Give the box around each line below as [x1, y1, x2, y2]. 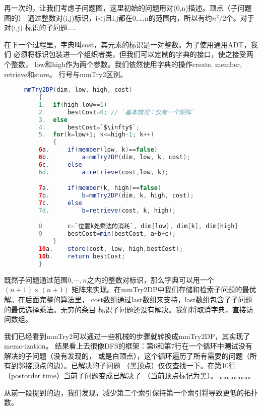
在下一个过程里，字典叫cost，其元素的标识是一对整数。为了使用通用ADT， [4, 39, 251, 49]
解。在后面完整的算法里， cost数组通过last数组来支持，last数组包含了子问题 [4, 294, 252, 304]
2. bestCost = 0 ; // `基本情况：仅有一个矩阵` [38, 108, 195, 116]
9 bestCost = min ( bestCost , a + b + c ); [38, 230, 176, 238]
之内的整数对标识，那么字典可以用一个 [87, 274, 214, 285]
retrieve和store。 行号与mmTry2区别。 [4, 69, 127, 79]
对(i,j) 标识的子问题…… [4, 22, 77, 33]
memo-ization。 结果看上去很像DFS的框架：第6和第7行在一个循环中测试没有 [4, 340, 252, 351]
